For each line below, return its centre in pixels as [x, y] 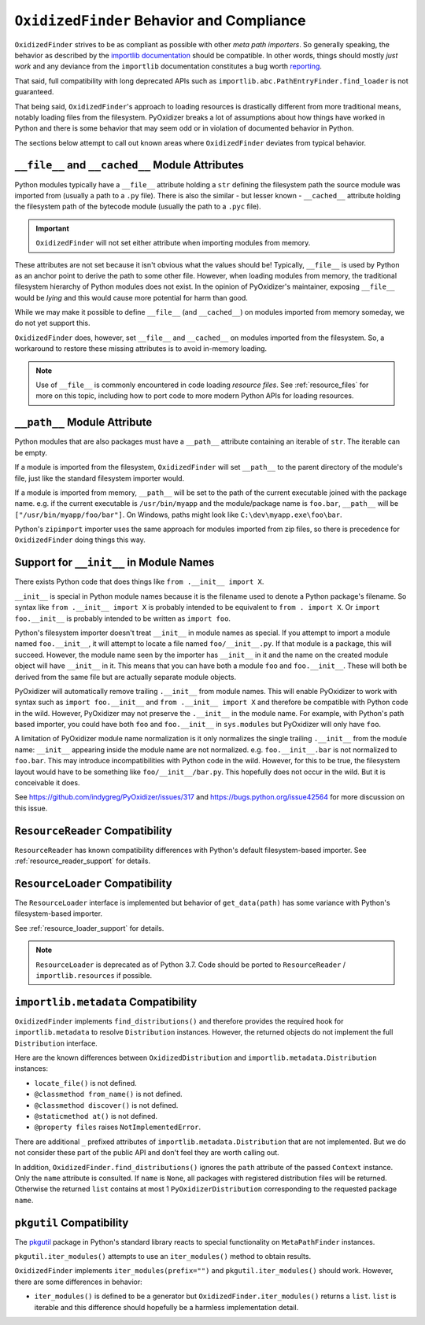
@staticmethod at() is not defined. [96, 1116]
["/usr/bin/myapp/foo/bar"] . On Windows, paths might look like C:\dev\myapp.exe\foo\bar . [178, 515]
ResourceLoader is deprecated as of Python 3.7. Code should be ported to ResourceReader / [191, 965]
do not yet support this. [52, 323]
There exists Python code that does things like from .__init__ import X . [139, 581]
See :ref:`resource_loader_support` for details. [89, 928]
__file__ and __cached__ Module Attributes [129, 165]
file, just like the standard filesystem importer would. [100, 478]
